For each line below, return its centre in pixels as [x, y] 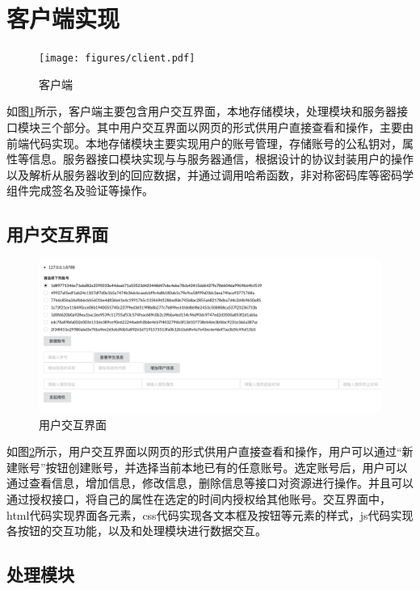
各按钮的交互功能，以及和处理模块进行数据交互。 [136, 531]
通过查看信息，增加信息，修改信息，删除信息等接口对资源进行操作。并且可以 [210, 483]
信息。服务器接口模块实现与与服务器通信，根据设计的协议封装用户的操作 [221, 159]
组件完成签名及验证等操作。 [80, 190]
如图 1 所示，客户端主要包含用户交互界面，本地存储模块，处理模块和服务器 [202, 111]
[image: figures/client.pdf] [117, 59]
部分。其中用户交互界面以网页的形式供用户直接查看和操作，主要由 [238, 126]
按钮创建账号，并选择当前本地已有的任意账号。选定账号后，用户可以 [227, 467]
